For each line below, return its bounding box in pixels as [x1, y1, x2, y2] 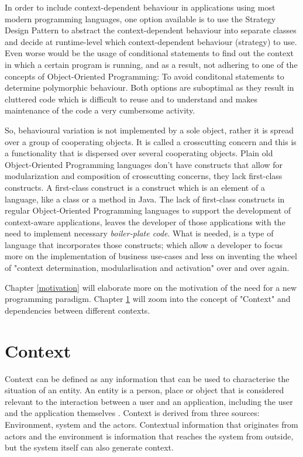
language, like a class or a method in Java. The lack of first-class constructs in [5, 193, 285, 205]
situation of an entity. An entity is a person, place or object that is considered [5, 384, 284, 396]
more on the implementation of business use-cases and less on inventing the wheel [5, 250, 297, 262]
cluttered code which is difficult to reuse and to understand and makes [5, 92, 258, 105]
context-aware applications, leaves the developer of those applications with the [5, 215, 285, 228]
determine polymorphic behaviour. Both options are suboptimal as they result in [5, 81, 294, 94]
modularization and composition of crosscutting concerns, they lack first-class [5, 170, 283, 182]
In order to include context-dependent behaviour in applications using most [5, 1, 276, 13]
